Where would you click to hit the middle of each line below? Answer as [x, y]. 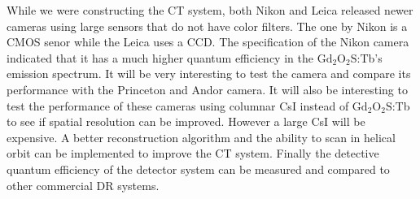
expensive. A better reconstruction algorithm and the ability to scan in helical [201, 137]
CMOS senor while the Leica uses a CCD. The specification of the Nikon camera [208, 42]
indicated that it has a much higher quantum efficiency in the [160, 57]
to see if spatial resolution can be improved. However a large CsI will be [186, 121]
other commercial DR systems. [83, 185]
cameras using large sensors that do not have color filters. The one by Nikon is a [207, 26]
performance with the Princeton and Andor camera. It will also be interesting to [207, 89]
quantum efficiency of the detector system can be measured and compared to [198, 169]
